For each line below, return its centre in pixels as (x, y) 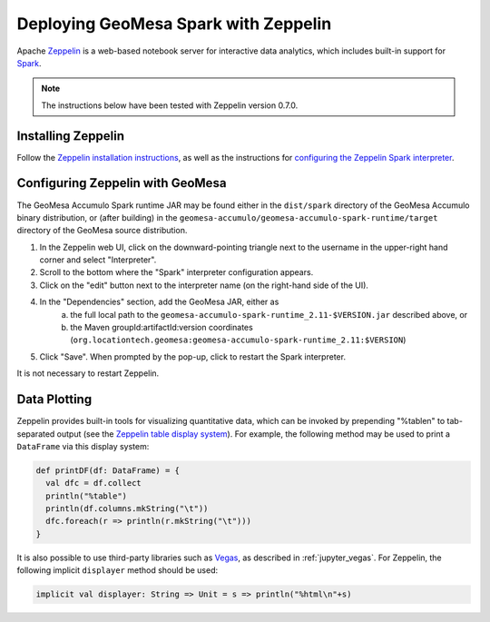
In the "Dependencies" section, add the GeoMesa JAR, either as (159, 302)
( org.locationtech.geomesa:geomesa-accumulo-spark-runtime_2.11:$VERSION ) (238, 340)
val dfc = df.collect (94, 483)
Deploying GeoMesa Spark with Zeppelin (174, 24)
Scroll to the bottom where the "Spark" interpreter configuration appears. (176, 272)
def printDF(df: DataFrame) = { (108, 470)
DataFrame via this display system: (83, 446)
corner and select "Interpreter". (98, 260)
